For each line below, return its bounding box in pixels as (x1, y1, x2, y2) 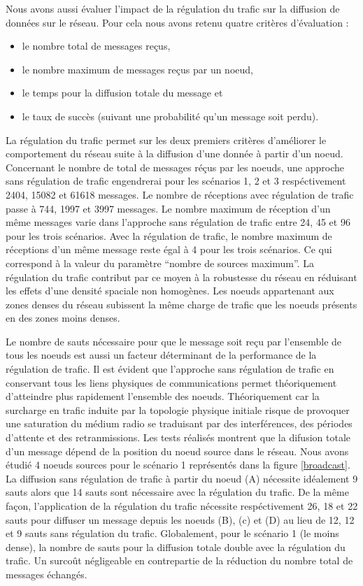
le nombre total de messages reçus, (22, 38, 171, 53)
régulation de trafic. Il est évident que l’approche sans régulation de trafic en (6, 362, 334, 376)
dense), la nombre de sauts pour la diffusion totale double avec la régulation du (6, 539, 346, 554)
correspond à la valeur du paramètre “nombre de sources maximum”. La (6, 255, 314, 270)
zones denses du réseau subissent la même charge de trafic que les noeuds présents (6, 296, 357, 311)
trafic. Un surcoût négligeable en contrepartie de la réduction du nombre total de (6, 553, 353, 568)
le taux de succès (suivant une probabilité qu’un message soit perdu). (22, 108, 319, 123)
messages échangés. (6, 566, 87, 581)
